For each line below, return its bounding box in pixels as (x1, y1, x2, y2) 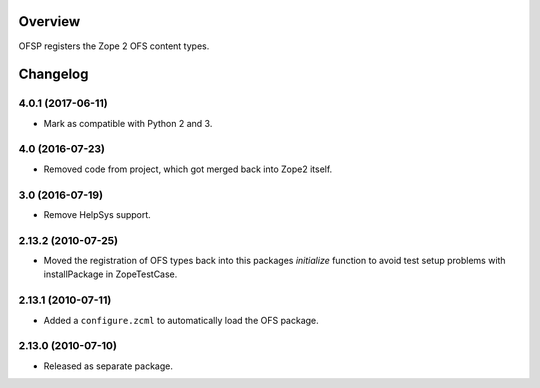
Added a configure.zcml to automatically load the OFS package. (43, 314, 319, 326)
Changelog (18, 66, 89, 83)
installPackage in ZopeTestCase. (43, 268, 178, 280)
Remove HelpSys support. (43, 208, 152, 220)
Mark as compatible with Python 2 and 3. (43, 117, 213, 129)
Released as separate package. (43, 360, 174, 372)
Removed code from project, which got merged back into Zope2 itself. (43, 163, 333, 175)
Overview (18, 13, 81, 30)
